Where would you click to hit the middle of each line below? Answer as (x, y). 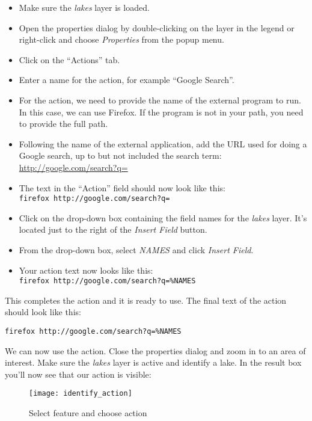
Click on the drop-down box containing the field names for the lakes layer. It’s (163, 217)
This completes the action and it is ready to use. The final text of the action (146, 300)
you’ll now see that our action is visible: (78, 374)
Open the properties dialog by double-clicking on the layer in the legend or (157, 27)
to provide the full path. (63, 124)
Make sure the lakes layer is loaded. (84, 7)
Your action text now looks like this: (86, 270)
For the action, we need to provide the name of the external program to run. (160, 100)
